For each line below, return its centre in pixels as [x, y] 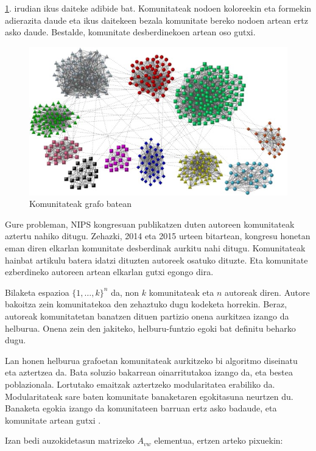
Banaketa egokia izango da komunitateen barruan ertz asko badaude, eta [141, 408]
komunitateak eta [181, 292]
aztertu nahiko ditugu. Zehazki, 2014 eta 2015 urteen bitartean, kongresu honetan [158, 236]
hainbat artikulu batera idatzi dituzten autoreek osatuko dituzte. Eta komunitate [156, 260]
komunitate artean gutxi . [53, 420]
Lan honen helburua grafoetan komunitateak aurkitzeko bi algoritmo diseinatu [151, 360]
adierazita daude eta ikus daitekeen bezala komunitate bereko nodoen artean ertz [157, 20]
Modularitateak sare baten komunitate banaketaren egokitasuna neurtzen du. [149, 396]
